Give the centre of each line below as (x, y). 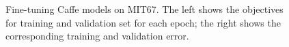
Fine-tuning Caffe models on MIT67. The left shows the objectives (144, 9)
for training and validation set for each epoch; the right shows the (143, 22)
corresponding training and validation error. (97, 36)
